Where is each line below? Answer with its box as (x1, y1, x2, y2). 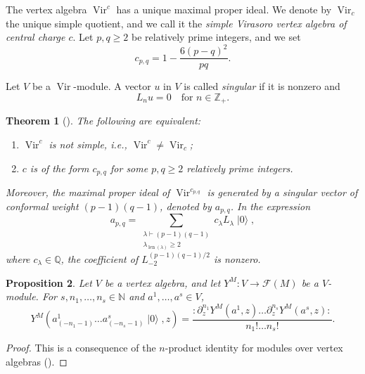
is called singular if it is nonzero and (184, 79, 340, 93)
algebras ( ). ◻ (6, 354, 68, 368)
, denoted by (160, 198, 212, 213)
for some (110, 160, 148, 175)
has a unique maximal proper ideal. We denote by (116, 2, 332, 16)
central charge (6, 30, 65, 44)
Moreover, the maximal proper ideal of (6, 185, 170, 200)
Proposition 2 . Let (6, 275, 92, 290)
